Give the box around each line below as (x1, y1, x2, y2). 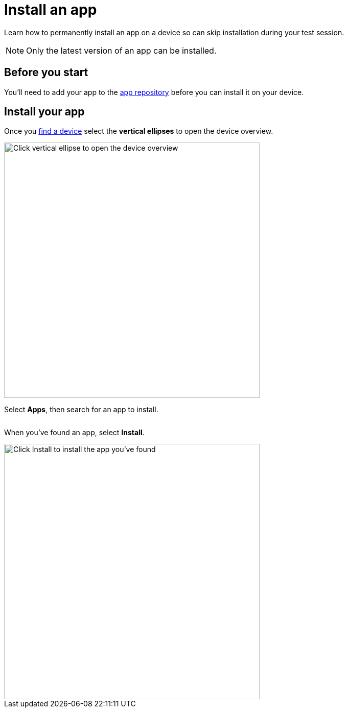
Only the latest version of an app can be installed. (26, 45, 217, 56)
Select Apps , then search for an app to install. (4, 405, 158, 414)
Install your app (4, 105, 85, 118)
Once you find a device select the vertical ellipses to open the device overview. (4, 127, 273, 136)
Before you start (4, 66, 88, 79)
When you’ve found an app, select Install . (4, 428, 145, 437)
